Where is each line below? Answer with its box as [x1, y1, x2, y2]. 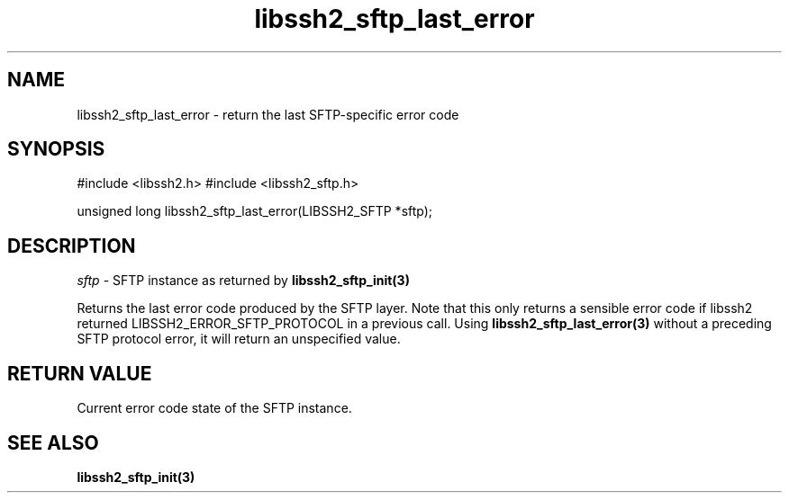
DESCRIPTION [7, 234, 136, 257]
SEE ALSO [7, 431, 99, 454]
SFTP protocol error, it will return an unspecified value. [77, 331, 401, 347]
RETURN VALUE [7, 362, 152, 385]
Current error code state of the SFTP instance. [77, 400, 352, 416]
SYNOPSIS [7, 138, 105, 161]
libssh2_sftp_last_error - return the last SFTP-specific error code [77, 106, 459, 122]
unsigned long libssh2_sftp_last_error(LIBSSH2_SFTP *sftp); [77, 203, 433, 219]
